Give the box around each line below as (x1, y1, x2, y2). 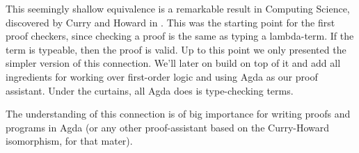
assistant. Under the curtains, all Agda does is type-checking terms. (6, 83, 294, 97)
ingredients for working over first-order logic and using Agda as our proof (6, 69, 318, 83)
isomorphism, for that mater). (6, 134, 133, 148)
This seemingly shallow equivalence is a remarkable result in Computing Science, (6, 1, 350, 15)
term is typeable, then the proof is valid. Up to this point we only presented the (6, 42, 346, 56)
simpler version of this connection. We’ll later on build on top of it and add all (6, 56, 341, 70)
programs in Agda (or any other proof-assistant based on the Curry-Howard (6, 120, 330, 134)
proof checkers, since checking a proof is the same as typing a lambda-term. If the (6, 29, 354, 43)
